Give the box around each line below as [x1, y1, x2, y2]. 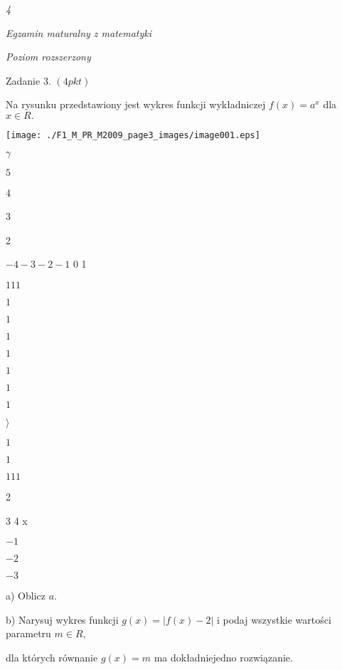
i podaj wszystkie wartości [216, 612, 331, 627]
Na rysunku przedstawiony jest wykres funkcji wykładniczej [6, 97, 266, 112]
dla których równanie [6, 649, 98, 664]
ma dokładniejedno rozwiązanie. [154, 649, 293, 664]
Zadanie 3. [6, 73, 51, 88]
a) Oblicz [6, 588, 46, 603]
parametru [6, 626, 51, 641]
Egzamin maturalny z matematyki [6, 25, 152, 40]
